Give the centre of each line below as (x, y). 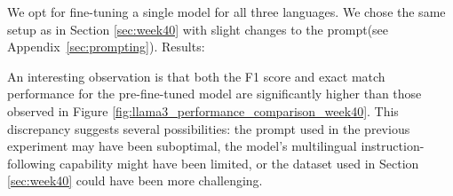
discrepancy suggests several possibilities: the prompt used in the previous (209, 128)
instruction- (393, 146)
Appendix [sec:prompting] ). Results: (106, 47)
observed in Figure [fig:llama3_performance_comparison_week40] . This (203, 110)
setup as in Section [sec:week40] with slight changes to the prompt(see (198, 29)
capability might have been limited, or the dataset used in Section (239, 163)
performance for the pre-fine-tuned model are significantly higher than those (215, 94)
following (32, 163)
